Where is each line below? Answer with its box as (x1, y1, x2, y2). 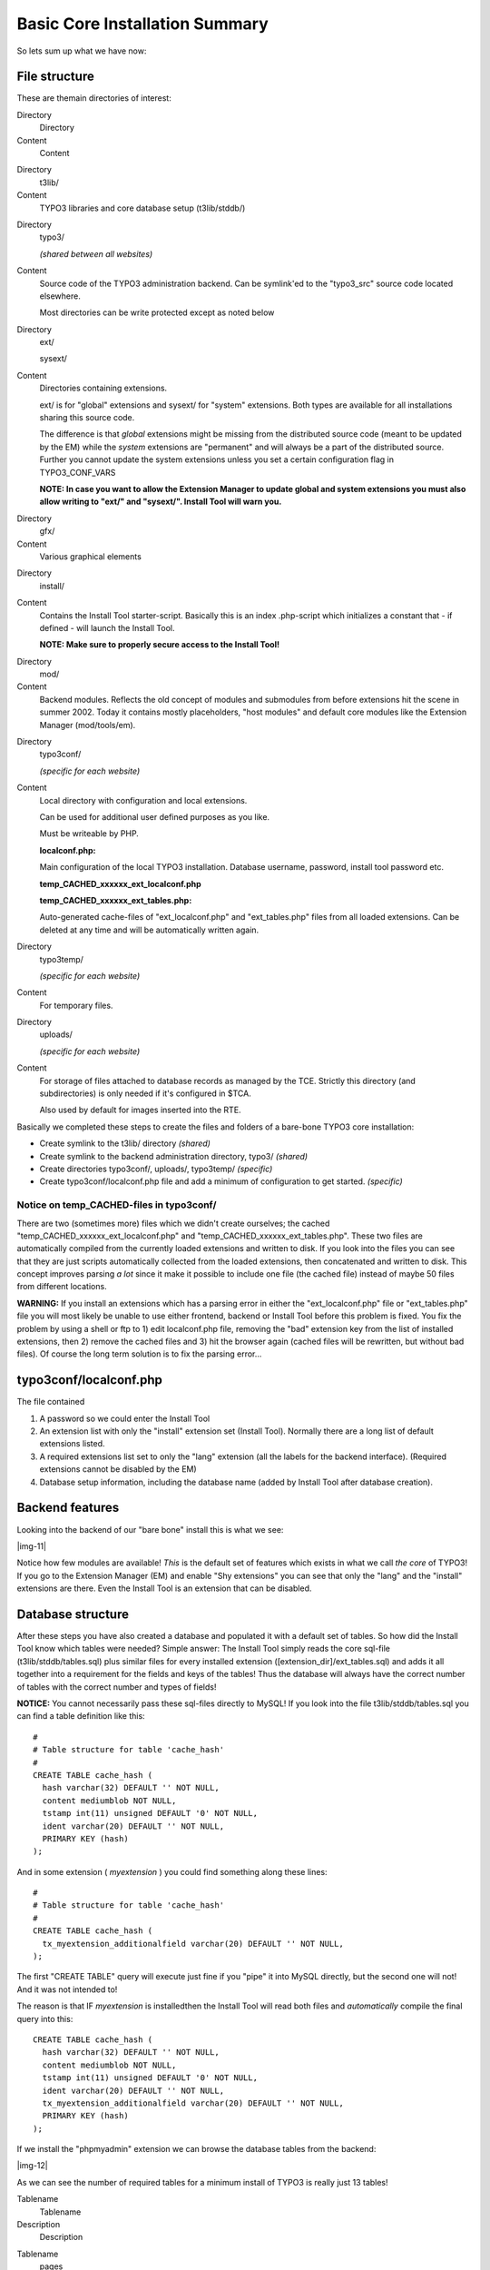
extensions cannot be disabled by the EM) (39, 1464, 197, 1475)
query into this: (16, 2013, 73, 2024)
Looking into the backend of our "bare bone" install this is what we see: (16, 1524, 284, 1535)
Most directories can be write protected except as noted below (39, 307, 275, 318)
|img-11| (16, 1540, 47, 1552)
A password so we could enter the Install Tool (39, 1413, 211, 1424)
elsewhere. (39, 291, 81, 301)
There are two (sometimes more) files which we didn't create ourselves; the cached (16, 1218, 330, 1229)
